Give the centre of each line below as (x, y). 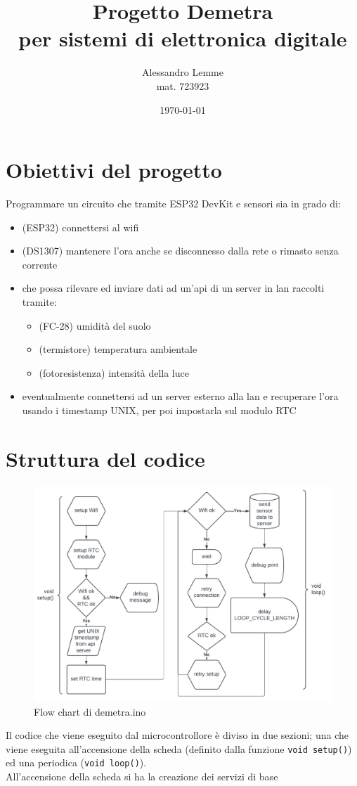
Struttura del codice (105, 458)
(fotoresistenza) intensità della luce (114, 372)
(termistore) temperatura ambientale (118, 349)
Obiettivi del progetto (114, 170)
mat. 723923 (183, 85)
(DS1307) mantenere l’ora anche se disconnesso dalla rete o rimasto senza (180, 251)
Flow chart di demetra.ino (90, 711)
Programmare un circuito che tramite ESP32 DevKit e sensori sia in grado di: (173, 204)
